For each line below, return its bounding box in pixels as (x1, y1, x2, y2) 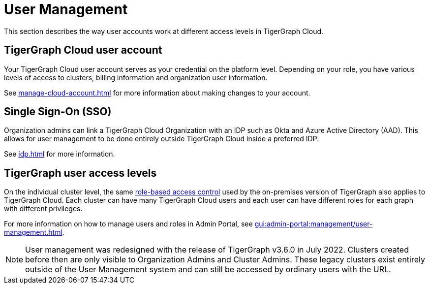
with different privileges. (4, 204, 83, 213)
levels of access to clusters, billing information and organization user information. (4, 73, 268, 82)
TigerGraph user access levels (4, 166, 157, 179)
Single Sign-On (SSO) (4, 105, 112, 118)
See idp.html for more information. (4, 150, 115, 159)
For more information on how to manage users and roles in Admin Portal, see (4, 220, 253, 228)
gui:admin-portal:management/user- (254, 220, 373, 228)
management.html (4, 228, 62, 237)
